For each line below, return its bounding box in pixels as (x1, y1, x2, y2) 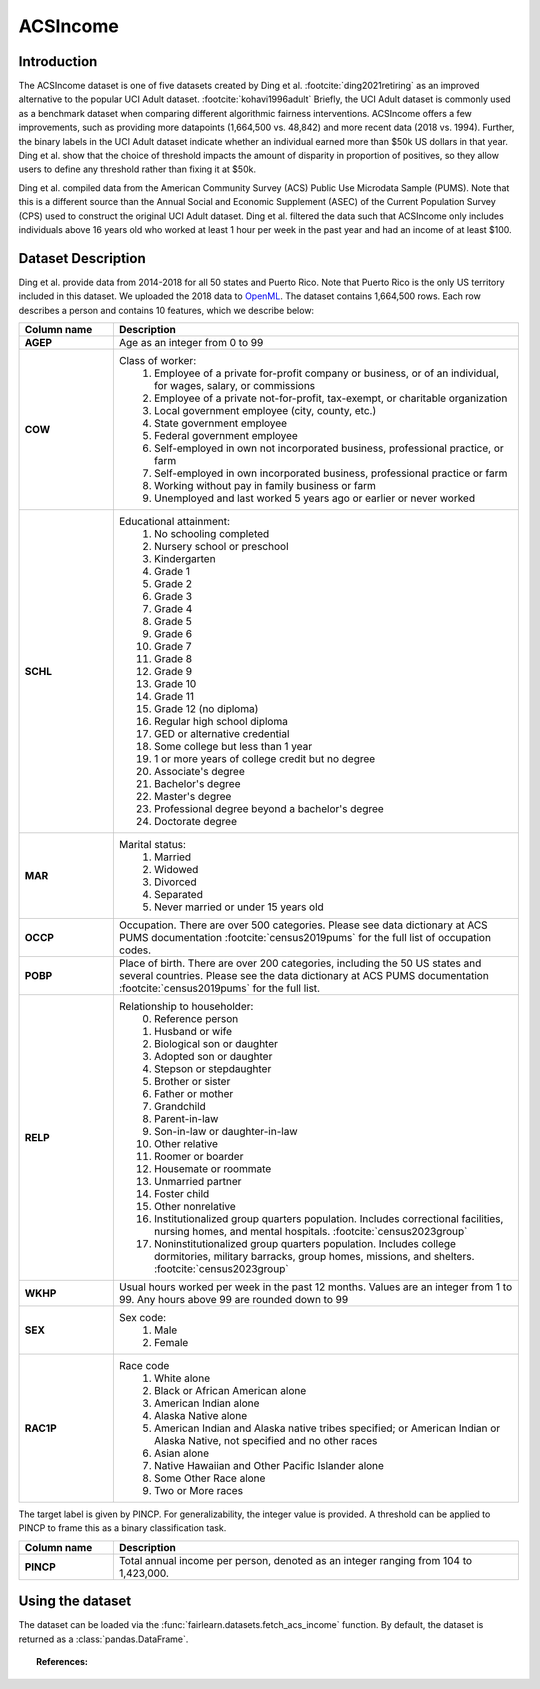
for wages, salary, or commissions (153, 379, 316, 393)
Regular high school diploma (153, 715, 289, 729)
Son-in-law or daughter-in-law (153, 1125, 298, 1139)
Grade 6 (153, 627, 193, 641)
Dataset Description (18, 250, 146, 267)
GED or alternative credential (153, 727, 290, 741)
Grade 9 (153, 665, 193, 679)
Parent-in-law (153, 1112, 219, 1126)
